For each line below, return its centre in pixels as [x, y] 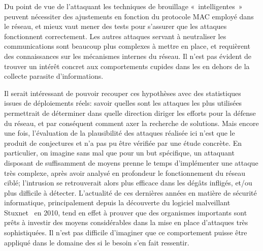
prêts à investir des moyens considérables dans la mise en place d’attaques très [126, 222]
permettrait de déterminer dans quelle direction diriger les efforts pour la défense [130, 113]
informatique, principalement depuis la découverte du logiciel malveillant [117, 202]
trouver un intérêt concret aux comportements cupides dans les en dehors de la [127, 66]
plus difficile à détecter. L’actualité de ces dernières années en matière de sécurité [130, 192]
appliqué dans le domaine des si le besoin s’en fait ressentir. [97, 242]
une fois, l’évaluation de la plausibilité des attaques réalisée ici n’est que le [120, 133]
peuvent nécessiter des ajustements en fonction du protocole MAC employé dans [129, 16]
